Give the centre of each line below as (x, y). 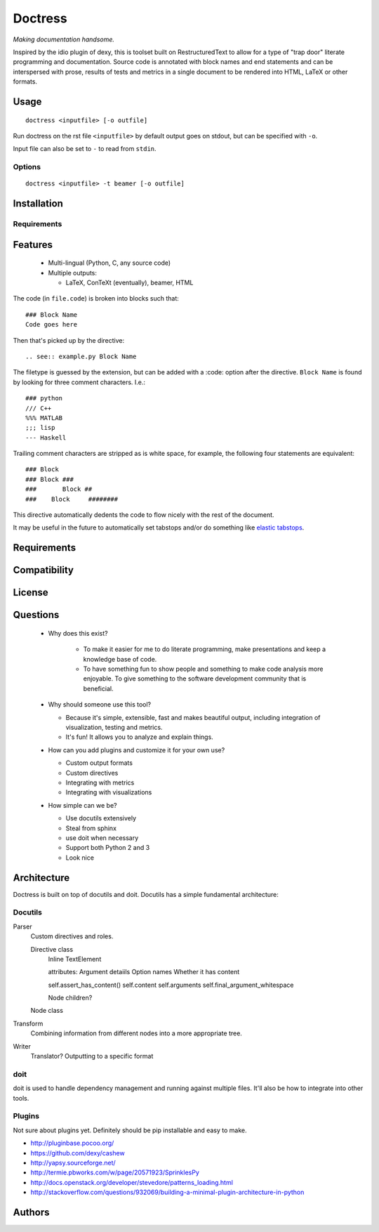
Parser (22, 926)
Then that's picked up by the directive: (69, 340)
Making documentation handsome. (64, 39)
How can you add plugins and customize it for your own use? (137, 750)
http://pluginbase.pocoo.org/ (72, 1143)
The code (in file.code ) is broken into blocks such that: (96, 299)
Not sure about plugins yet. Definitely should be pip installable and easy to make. (130, 1130)
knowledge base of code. (120, 659)
